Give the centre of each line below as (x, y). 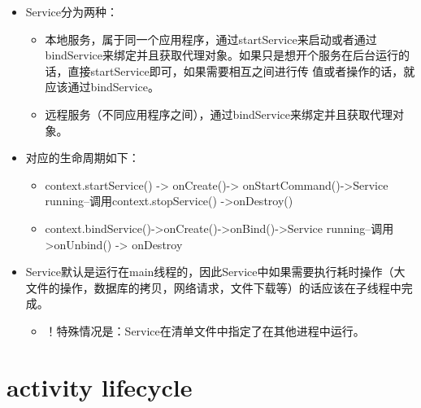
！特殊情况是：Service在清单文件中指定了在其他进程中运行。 (205, 330)
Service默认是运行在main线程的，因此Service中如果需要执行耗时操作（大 (215, 272)
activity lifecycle (100, 386)
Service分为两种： (72, 11)
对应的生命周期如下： (82, 158)
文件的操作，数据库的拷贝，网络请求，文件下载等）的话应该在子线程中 (213, 287)
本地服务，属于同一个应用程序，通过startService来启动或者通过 (211, 39)
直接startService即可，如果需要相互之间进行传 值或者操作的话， (236, 70)
